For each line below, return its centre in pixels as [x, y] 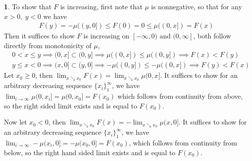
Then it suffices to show [39, 36]
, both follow [212, 36]
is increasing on [106, 36]
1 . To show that [28, 6]
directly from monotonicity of [48, 45]
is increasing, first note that [101, 6]
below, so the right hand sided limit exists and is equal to [90, 152]
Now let [16, 122]
